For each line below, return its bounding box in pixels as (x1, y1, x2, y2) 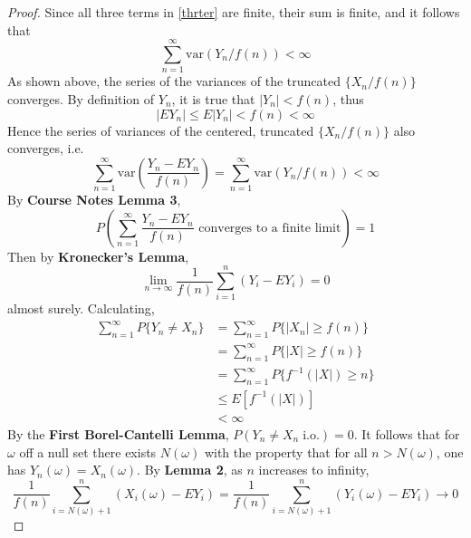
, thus (332, 89, 364, 108)
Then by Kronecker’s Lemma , (7, 246, 189, 265)
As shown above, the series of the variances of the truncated (7, 72, 341, 91)
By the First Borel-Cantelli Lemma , (7, 424, 229, 443)
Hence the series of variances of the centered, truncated (7, 120, 314, 139)
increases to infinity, (258, 460, 370, 479)
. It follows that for (353, 424, 460, 443)
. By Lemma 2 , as (137, 460, 243, 479)
